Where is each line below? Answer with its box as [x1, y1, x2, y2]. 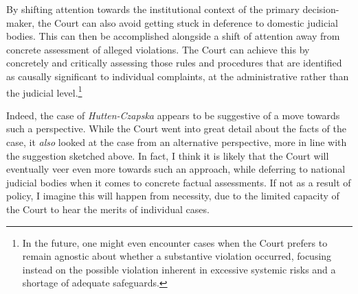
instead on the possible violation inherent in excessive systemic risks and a [22, 262, 336, 276]
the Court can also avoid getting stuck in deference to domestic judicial [37, 15, 338, 29]
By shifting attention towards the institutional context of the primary [6, 2, 300, 16]
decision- [302, 2, 339, 16]
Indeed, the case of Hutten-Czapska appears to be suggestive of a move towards [6, 108, 340, 122]
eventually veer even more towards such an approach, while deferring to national [6, 162, 346, 176]
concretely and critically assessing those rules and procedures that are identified [6, 56, 342, 70]
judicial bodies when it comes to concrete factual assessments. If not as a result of [6, 175, 351, 189]
